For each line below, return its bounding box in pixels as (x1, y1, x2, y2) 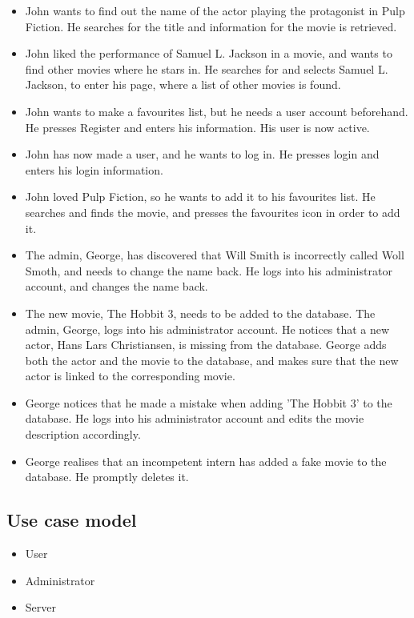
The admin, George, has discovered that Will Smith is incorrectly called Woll (25, 247, 404, 263)
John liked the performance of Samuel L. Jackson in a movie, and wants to (25, 45, 392, 62)
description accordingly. (25, 426, 141, 443)
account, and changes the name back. (25, 278, 208, 295)
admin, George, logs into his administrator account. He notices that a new (25, 320, 390, 337)
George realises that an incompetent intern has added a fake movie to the (25, 452, 387, 469)
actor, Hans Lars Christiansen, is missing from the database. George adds (25, 336, 387, 353)
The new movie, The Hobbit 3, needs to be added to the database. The (25, 304, 376, 321)
